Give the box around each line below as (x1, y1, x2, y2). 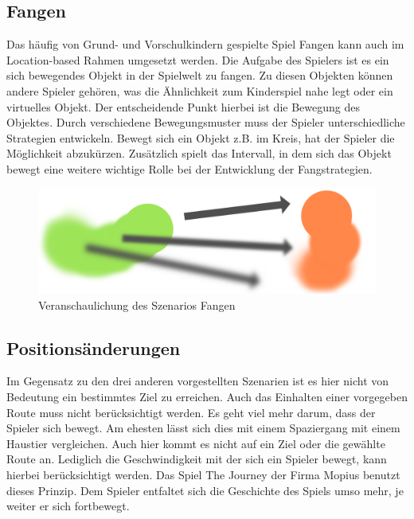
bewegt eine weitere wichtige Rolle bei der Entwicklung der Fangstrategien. (6, 160, 373, 177)
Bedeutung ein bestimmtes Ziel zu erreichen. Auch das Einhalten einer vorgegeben (6, 388, 408, 405)
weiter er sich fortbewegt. (6, 498, 130, 514)
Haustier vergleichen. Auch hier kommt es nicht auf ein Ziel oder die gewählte (6, 435, 385, 451)
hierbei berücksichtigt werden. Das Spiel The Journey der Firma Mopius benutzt (6, 466, 400, 482)
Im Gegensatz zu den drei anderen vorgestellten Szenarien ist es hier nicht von (6, 373, 389, 389)
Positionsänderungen (6, 335, 181, 360)
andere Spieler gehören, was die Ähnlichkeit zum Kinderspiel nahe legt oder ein (6, 82, 393, 99)
